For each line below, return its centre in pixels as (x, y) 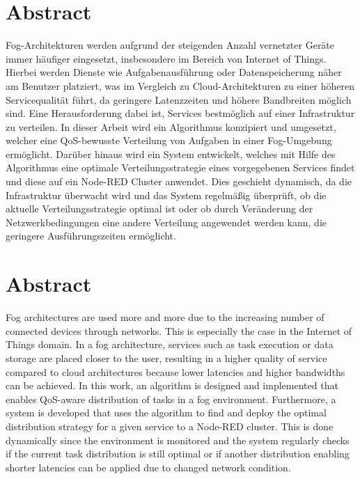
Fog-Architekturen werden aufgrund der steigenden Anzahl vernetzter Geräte (170, 45)
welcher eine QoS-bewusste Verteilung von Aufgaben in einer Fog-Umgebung (169, 140)
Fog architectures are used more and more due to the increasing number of (165, 317)
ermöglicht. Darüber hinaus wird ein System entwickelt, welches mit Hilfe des (171, 154)
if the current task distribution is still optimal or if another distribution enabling (178, 454)
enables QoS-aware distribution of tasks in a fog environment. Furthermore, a (171, 399)
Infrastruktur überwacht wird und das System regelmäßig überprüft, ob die (166, 195)
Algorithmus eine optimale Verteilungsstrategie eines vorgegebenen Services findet (180, 167)
